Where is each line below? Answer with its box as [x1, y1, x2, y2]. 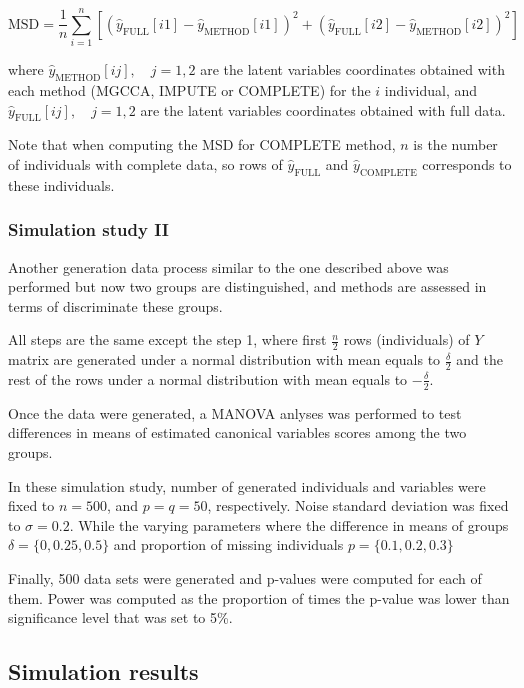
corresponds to [422, 153, 512, 174]
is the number [413, 134, 498, 155]
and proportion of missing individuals [113, 534, 344, 555]
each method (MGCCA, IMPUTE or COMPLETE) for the [8, 79, 371, 100]
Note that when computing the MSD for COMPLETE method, [8, 134, 396, 155]
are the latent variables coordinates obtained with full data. [140, 99, 506, 120]
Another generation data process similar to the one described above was [8, 256, 449, 277]
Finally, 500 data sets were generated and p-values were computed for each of [8, 567, 482, 588]
